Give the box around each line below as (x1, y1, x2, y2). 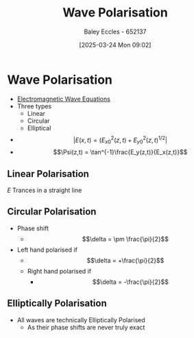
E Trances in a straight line (7, 186, 82, 194)
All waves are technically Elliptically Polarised (16, 315, 145, 324)
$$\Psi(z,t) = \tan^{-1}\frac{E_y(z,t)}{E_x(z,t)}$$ (53, 148, 188, 156)
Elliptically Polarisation (7, 298, 108, 309)
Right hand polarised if (27, 267, 91, 275)
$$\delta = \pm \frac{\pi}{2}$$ (82, 234, 169, 243)
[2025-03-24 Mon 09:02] (79, 40, 151, 49)
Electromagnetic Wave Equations (16, 95, 111, 103)
